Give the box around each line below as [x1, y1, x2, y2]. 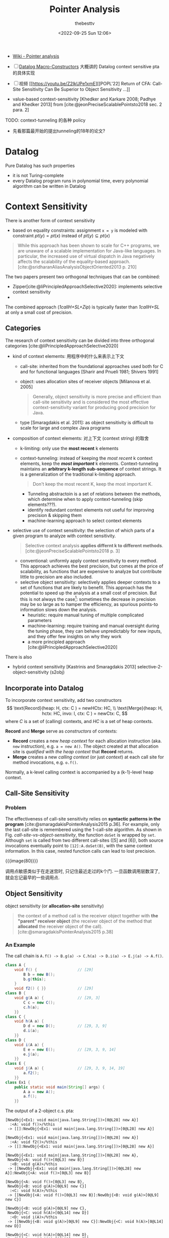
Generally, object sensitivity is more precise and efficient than [32, 393, 161, 399]
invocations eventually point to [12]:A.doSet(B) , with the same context [5, 842, 152, 849]
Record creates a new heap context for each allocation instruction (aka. [12, 738, 162, 744]
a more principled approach [27, 639, 86, 645]
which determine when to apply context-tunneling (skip [27, 496, 143, 502]
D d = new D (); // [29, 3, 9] [23, 1023, 107, 1028]
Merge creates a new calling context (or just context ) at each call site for [12, 754, 164, 760]
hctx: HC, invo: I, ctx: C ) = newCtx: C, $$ [42, 710, 128, 716]
